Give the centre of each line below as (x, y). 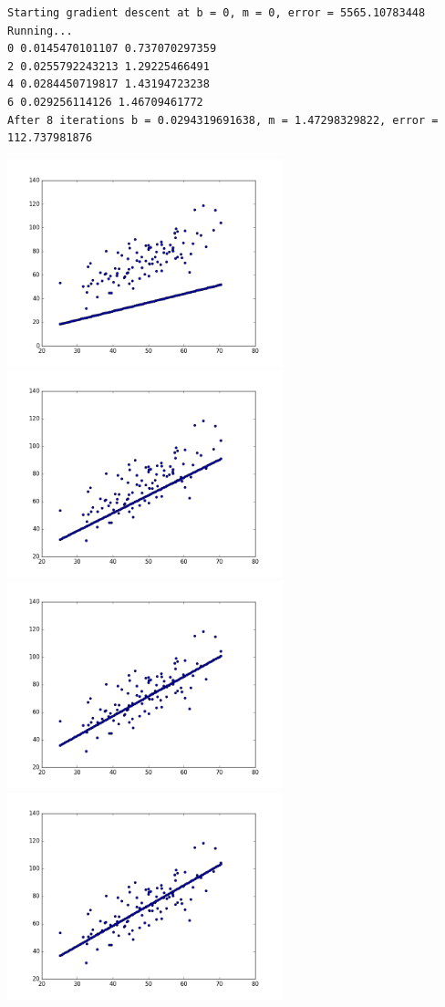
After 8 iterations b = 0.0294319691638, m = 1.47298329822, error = (223, 120)
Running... (40, 31)
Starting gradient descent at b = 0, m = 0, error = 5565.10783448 (217, 13)
